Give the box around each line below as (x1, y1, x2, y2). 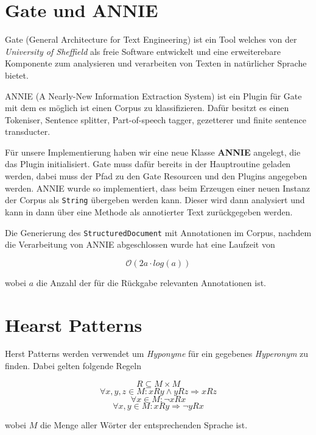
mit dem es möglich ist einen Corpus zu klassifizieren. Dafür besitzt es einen (5, 101, 289, 114)
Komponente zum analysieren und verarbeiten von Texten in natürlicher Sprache (5, 57, 307, 70)
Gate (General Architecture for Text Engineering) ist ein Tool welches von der (5, 33, 297, 46)
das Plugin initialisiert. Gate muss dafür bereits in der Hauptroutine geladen (5, 157, 291, 170)
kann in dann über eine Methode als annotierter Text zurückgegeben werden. (5, 205, 293, 218)
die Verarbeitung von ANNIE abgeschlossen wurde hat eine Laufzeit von (5, 238, 275, 251)
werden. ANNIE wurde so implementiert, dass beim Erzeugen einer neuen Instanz (5, 181, 310, 194)
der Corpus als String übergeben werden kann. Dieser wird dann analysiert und (5, 193, 305, 206)
